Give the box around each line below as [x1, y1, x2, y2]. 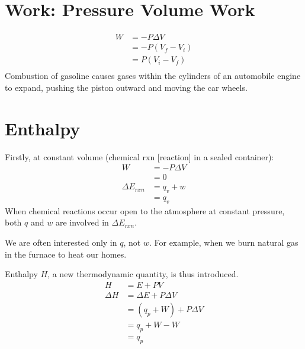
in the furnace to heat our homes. [5, 248, 127, 260]
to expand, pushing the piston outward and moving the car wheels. [5, 81, 248, 93]
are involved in [55, 216, 109, 229]
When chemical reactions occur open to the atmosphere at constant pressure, [5, 204, 285, 217]
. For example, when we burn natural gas [149, 236, 298, 249]
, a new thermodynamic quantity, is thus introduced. [47, 268, 239, 280]
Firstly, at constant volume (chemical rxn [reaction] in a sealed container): [5, 150, 274, 163]
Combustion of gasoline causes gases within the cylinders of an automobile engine [5, 69, 301, 82]
